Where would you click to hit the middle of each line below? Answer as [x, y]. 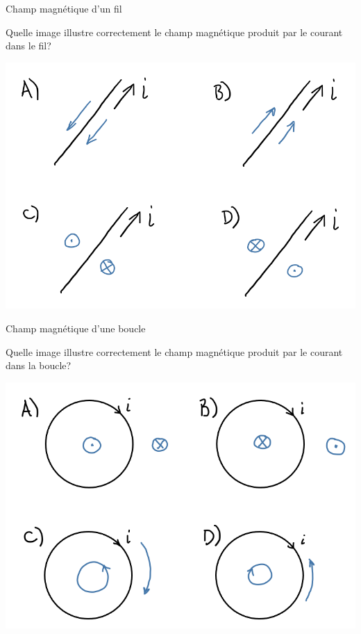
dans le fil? [28, 46]
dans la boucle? [39, 365]
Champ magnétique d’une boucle [76, 328]
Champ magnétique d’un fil [64, 8]
